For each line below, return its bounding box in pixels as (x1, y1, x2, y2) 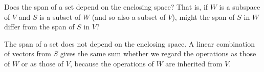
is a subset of (39, 11, 81, 22)
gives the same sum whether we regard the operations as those (60, 48, 256, 59)
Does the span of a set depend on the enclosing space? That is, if (4, 2, 208, 12)
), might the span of (172, 11, 235, 22)
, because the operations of (70, 58, 154, 68)
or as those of (21, 58, 64, 68)
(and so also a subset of (92, 11, 166, 22)
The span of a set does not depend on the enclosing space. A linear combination (4, 38, 255, 49)
